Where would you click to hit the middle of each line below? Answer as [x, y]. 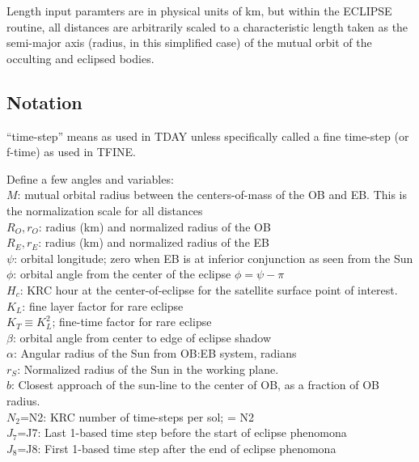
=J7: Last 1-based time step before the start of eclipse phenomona [182, 432]
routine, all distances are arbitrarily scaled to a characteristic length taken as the [207, 26]
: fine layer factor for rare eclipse [103, 305]
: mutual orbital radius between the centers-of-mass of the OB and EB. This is [212, 195]
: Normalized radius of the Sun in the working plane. [148, 369]
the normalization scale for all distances [105, 210]
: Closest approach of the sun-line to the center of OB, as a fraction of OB [196, 385]
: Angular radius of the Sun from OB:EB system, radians [155, 353]
